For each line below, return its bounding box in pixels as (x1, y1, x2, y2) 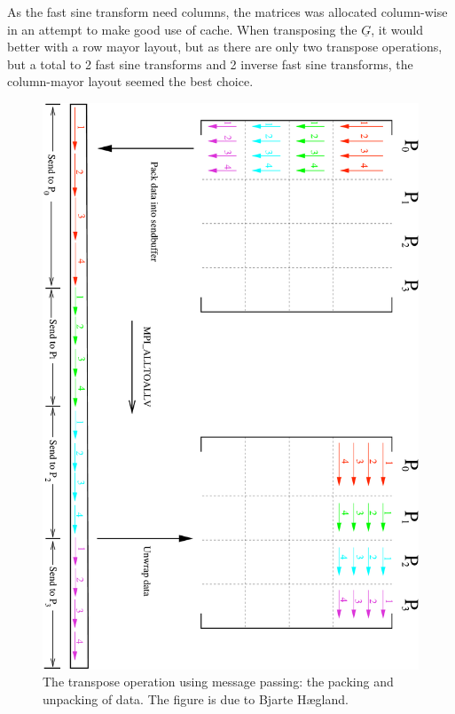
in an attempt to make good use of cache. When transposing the (7, 20, 357, 38)
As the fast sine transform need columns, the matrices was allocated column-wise (7, 3, 448, 20)
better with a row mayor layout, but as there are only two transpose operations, (7, 37, 443, 56)
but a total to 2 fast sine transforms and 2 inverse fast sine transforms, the (7, 54, 413, 73)
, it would (371, 20, 424, 38)
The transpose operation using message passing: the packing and (43, 672, 394, 691)
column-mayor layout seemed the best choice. (7, 72, 254, 91)
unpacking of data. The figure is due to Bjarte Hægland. (43, 689, 349, 708)
